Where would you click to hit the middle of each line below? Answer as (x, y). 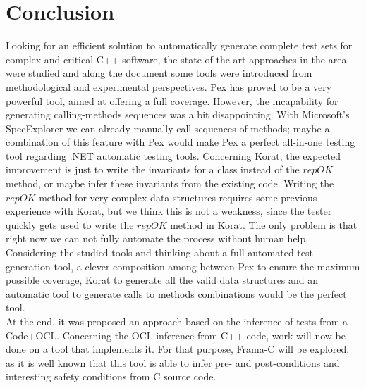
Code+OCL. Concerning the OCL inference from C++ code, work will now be (176, 335)
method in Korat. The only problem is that (264, 224)
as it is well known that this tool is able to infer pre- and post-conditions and (173, 362)
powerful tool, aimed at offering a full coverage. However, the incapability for (172, 100)
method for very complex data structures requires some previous (178, 197)
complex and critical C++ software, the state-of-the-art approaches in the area (176, 59)
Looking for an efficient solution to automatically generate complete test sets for (179, 45)
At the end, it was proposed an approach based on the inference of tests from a (177, 321)
